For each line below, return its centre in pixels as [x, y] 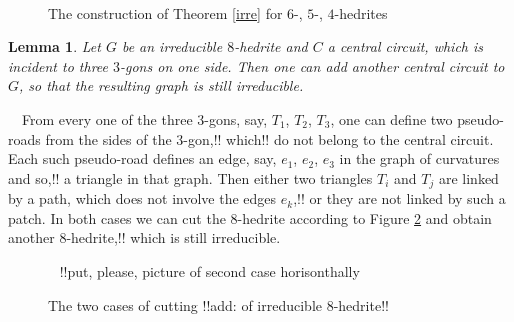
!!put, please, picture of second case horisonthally [209, 270]
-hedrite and [271, 46]
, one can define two [391, 118]
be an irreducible [172, 46]
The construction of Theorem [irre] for [165, 12]
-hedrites [361, 12]
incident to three [58, 65]
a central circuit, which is [405, 46]
